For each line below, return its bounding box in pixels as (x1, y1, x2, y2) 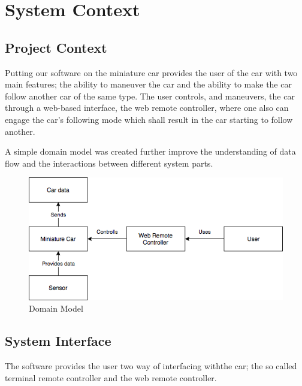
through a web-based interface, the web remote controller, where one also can (5, 101, 289, 114)
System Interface (5, 331, 111, 350)
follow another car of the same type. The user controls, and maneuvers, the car (5, 89, 295, 102)
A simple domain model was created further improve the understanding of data (5, 145, 296, 158)
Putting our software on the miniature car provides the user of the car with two (5, 66, 298, 79)
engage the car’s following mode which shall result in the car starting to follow (5, 113, 293, 125)
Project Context (5, 38, 107, 56)
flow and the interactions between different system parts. (5, 156, 213, 169)
